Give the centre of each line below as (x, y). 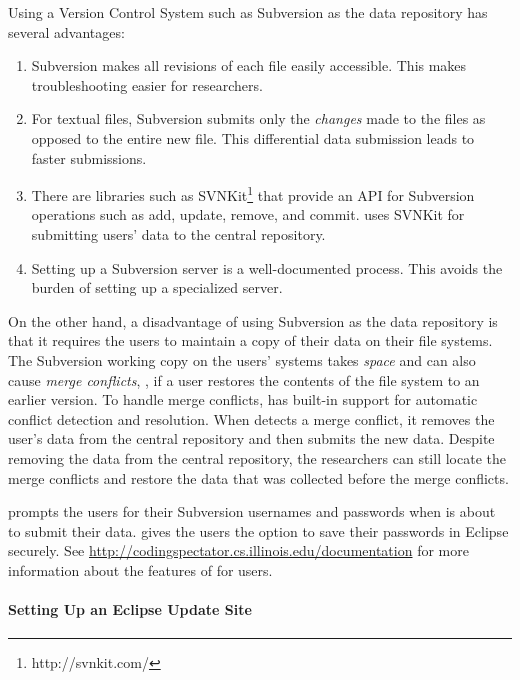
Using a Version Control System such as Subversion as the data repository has (248, 12)
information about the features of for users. (140, 569)
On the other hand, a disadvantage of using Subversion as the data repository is (253, 320)
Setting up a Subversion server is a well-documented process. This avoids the (267, 267)
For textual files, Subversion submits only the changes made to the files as (258, 118)
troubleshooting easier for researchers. (147, 84)
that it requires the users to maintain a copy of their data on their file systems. (250, 340)
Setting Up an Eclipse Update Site (130, 609)
